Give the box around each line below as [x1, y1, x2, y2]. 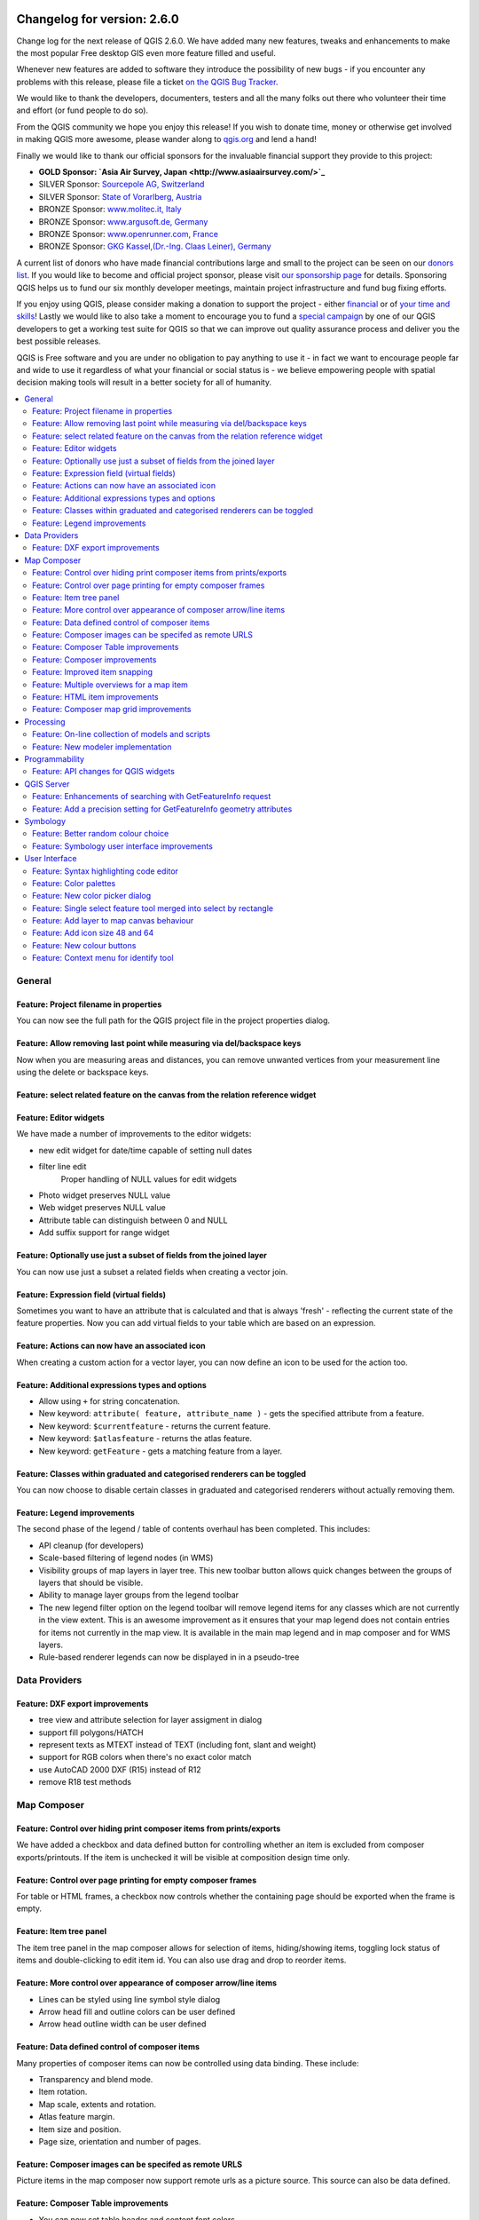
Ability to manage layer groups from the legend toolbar [38, 1590, 239, 1600]
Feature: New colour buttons [32, 940, 137, 950]
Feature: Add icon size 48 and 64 [32, 928, 154, 939]
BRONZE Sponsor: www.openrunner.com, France [38, 228, 219, 239]
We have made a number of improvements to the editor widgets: [16, 1129, 252, 1139]
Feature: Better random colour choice [32, 829, 169, 839]
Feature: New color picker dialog [32, 891, 152, 901]
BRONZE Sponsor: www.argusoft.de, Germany [38, 216, 208, 226]
